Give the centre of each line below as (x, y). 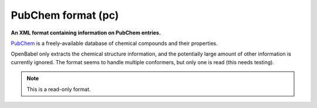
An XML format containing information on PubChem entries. (86, 33)
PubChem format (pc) (65, 15)
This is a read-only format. (59, 89)
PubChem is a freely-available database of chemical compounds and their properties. (114, 43)
